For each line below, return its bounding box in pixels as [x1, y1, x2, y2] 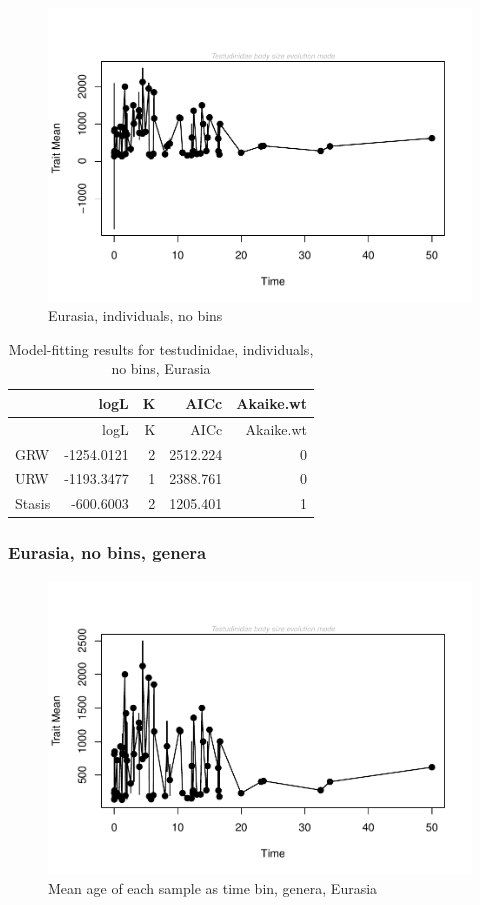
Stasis [15, 493, 51, 514]
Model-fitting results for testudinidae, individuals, [8, 338, 314, 359]
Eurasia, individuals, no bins [48, 305, 223, 326]
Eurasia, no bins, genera [8, 540, 207, 565]
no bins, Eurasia [111, 358, 211, 379]
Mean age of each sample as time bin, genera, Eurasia [48, 877, 378, 898]
